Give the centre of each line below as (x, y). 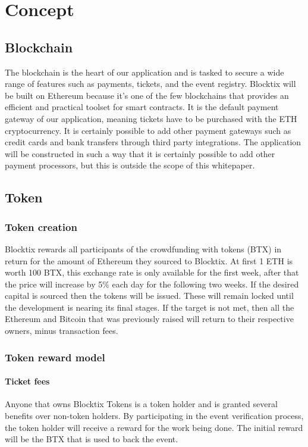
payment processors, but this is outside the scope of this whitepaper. (130, 165)
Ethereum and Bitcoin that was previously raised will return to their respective (149, 319)
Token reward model (55, 357)
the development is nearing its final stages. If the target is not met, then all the (150, 307)
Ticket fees (27, 381)
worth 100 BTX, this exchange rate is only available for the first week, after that (152, 272)
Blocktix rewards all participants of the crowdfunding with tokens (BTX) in (143, 248)
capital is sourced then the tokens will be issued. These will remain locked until (149, 296)
